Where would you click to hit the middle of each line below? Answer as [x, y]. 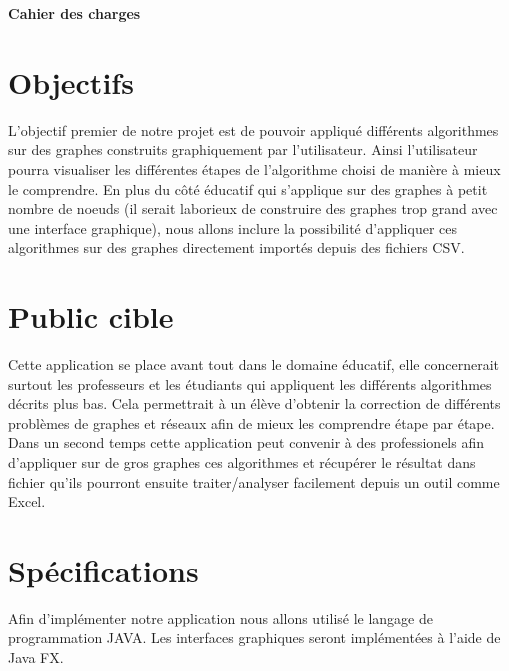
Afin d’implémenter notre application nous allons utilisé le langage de [220, 617]
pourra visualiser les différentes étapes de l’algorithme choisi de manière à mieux [254, 168]
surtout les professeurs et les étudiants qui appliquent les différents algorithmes [250, 383]
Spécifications [103, 569]
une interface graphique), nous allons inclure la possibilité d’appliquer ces [232, 227]
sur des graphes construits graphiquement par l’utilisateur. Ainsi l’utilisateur [243, 149]
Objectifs [71, 81]
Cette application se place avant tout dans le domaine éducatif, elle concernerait [253, 364]
